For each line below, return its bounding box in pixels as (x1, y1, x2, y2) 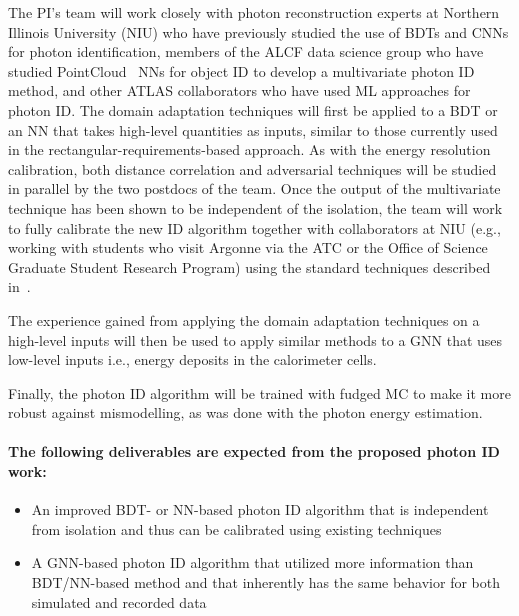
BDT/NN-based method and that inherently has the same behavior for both (31, 572, 500, 593)
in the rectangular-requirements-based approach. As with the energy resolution (8, 139, 491, 160)
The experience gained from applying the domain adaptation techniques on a (8, 309, 480, 330)
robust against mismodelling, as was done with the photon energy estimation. (8, 402, 483, 423)
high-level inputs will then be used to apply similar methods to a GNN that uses (8, 329, 503, 350)
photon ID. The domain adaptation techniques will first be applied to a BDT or (8, 99, 498, 120)
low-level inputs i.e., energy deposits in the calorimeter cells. (8, 349, 377, 370)
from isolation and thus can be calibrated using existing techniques (31, 518, 442, 539)
